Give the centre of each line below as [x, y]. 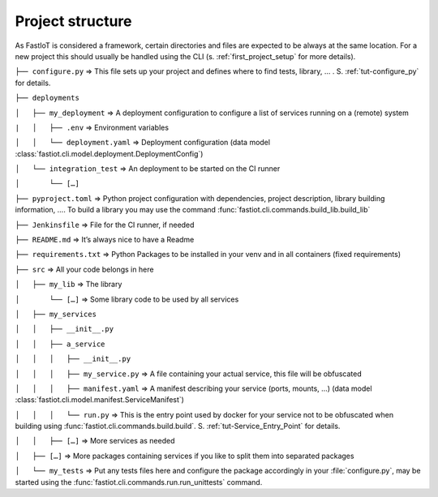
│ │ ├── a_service [60, 344]
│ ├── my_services [56, 314]
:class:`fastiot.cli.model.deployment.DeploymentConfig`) [109, 153]
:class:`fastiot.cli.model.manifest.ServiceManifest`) [99, 400]
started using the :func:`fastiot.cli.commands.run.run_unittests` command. [139, 482]
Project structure [73, 21]
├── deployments [47, 98]
